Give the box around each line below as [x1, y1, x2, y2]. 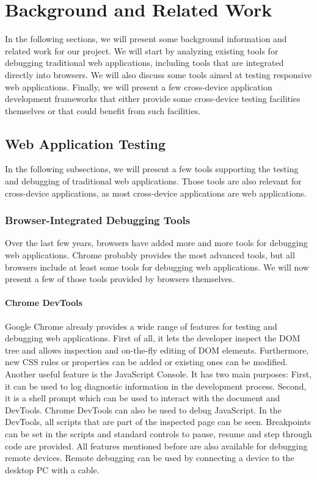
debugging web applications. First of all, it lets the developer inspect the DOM [5, 332, 301, 344]
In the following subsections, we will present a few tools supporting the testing [5, 162, 299, 175]
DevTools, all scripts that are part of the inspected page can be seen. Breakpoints [5, 415, 311, 428]
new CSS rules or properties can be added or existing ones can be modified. [5, 355, 288, 368]
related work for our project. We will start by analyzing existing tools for [5, 44, 279, 57]
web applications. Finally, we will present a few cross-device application [5, 80, 272, 93]
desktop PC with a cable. [5, 463, 100, 476]
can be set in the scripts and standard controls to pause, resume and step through [5, 427, 312, 440]
